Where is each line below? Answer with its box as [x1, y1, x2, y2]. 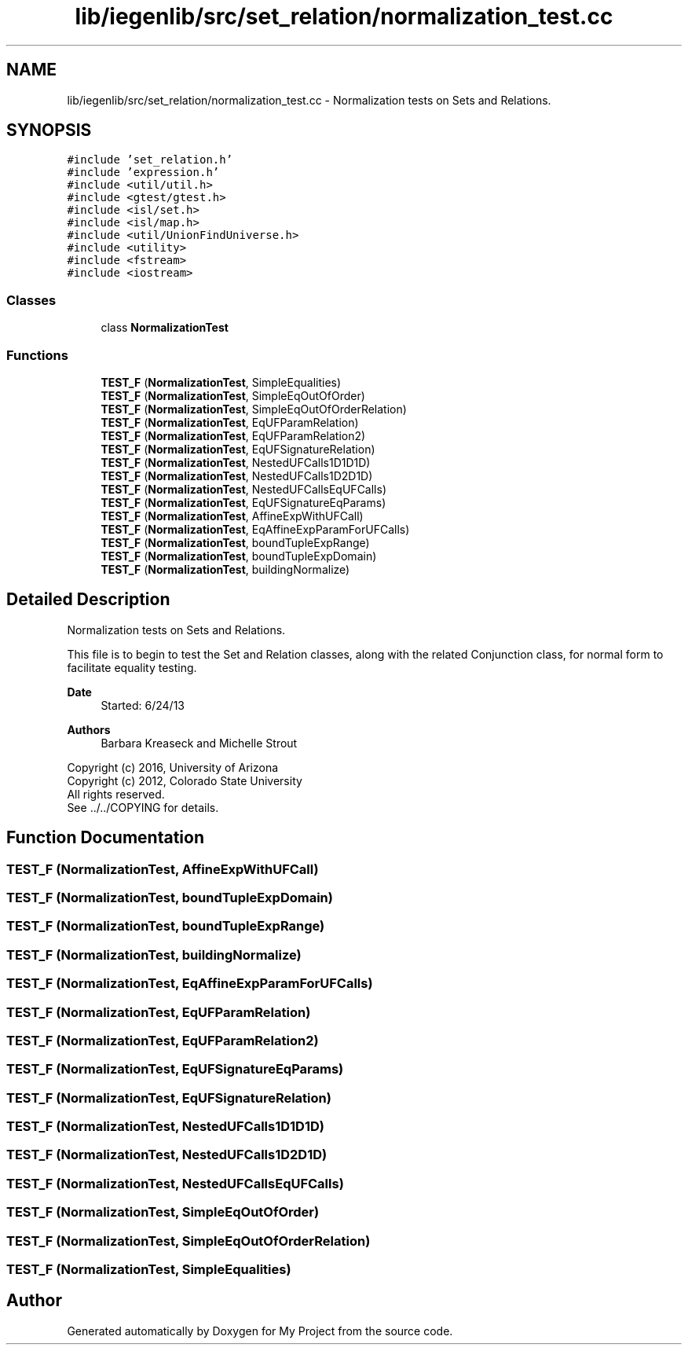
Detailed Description [6, 589, 170, 610]
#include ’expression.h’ [67, 166, 220, 179]
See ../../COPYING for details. [67, 800, 219, 814]
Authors [67, 722, 111, 736]
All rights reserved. [67, 787, 165, 801]
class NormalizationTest [101, 321, 229, 335]
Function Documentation [6, 828, 204, 848]
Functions [6, 347, 68, 363]
